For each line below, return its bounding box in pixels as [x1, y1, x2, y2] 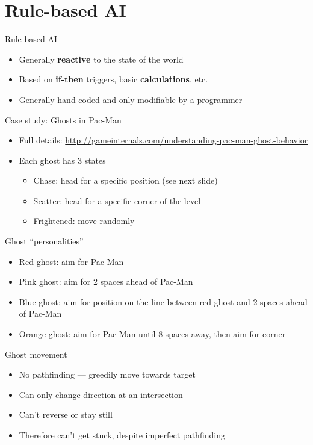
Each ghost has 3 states [19, 154, 106, 166]
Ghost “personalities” [5, 235, 84, 247]
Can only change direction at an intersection [19, 388, 183, 400]
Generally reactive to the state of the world [19, 52, 184, 65]
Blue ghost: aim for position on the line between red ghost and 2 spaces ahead [19, 295, 308, 308]
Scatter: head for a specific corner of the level [33, 194, 201, 207]
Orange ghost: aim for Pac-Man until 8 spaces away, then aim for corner [19, 328, 286, 340]
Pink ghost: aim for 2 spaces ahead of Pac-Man [19, 275, 193, 288]
